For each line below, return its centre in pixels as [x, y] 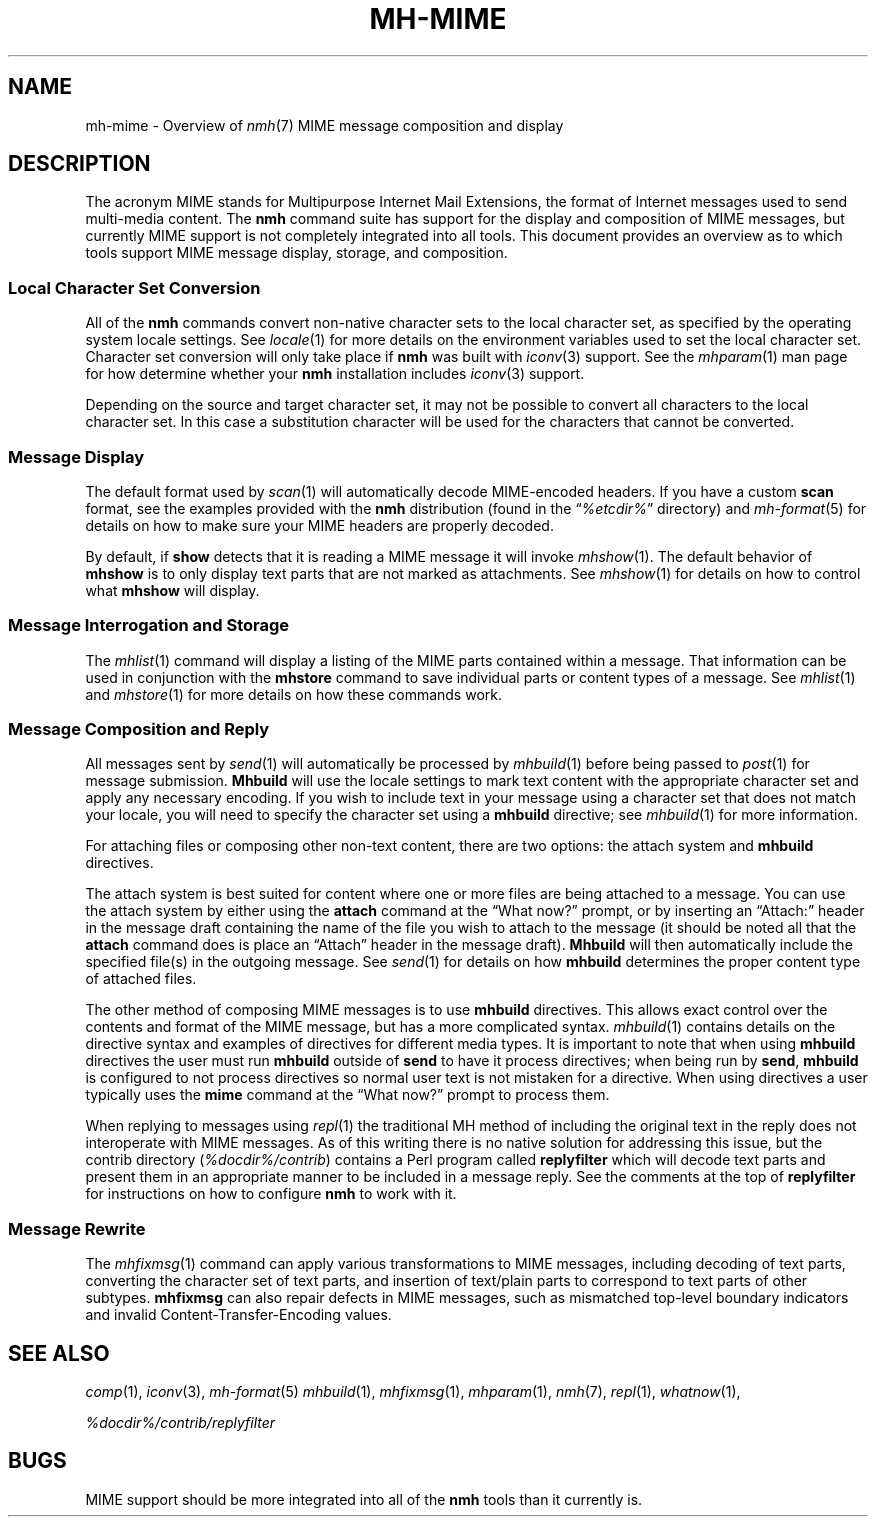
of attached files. [141, 979]
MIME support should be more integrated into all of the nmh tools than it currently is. [364, 1499]
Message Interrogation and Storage [149, 625]
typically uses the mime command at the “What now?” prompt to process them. [347, 1095]
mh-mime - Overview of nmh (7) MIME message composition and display [324, 125]
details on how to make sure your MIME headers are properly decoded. [319, 525]
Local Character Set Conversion [134, 287]
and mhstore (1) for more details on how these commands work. [293, 694]
